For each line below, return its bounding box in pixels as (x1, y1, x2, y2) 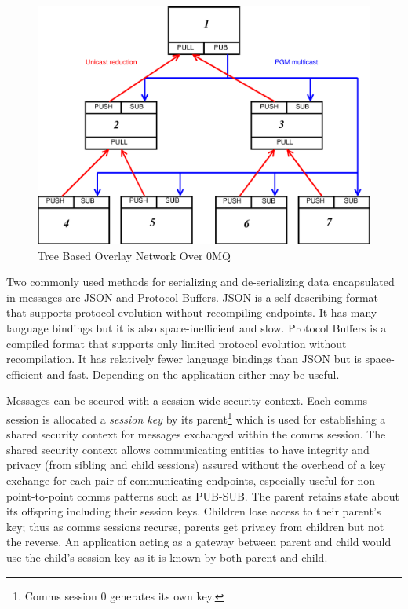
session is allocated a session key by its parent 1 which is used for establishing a (6, 409, 386, 427)
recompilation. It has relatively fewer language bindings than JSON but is (6, 350, 362, 367)
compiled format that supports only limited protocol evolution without (6, 335, 347, 351)
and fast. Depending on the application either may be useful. (46, 365, 340, 382)
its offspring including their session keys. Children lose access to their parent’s (6, 503, 381, 519)
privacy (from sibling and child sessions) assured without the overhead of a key (6, 457, 386, 473)
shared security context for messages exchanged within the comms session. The (6, 426, 386, 442)
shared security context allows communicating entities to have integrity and (6, 441, 370, 457)
